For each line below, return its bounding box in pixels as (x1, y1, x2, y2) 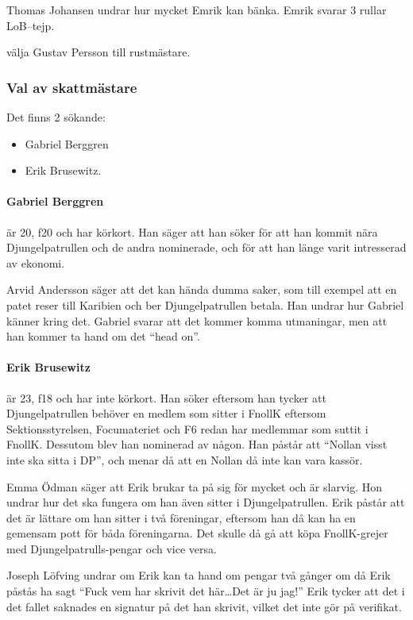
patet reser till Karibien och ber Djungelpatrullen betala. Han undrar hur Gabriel (6, 296, 404, 313)
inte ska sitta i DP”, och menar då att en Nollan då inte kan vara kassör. (6, 451, 363, 468)
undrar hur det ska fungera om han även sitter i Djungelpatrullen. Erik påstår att (6, 494, 405, 510)
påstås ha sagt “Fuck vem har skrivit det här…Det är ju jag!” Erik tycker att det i (6, 583, 405, 599)
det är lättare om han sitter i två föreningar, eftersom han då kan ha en (6, 509, 356, 526)
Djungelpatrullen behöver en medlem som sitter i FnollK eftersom (6, 405, 326, 422)
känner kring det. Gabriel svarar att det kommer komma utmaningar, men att (6, 312, 388, 329)
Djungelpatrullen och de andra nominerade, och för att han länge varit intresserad (6, 239, 407, 256)
